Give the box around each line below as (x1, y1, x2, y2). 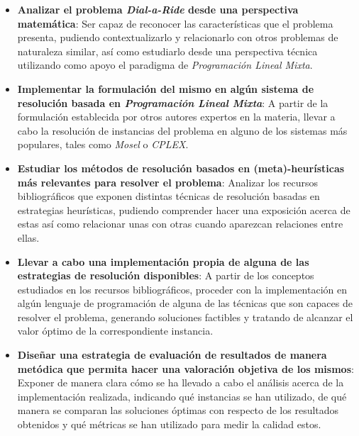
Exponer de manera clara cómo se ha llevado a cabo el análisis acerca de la (17, 375, 344, 390)
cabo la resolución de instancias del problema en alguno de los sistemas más (17, 123, 348, 138)
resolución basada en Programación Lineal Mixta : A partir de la (17, 95, 328, 110)
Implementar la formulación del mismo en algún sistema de (17, 81, 314, 96)
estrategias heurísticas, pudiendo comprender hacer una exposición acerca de (17, 202, 350, 217)
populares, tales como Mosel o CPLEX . (17, 137, 189, 152)
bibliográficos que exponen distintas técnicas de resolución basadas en (17, 189, 320, 203)
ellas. (17, 230, 40, 245)
